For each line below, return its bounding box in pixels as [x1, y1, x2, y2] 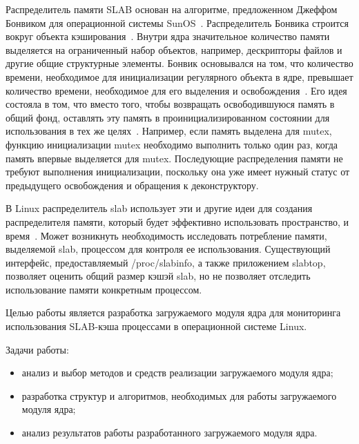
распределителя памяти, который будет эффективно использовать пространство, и [6, 214, 349, 229]
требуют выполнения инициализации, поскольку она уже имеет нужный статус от [6, 164, 350, 179]
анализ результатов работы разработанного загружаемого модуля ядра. [21, 425, 318, 440]
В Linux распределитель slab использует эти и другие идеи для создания [6, 201, 313, 215]
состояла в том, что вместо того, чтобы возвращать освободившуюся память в [6, 97, 335, 111]
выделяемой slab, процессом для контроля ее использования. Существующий [6, 242, 331, 256]
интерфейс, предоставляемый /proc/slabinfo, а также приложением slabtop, [6, 255, 326, 269]
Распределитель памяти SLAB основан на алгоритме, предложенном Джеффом [6, 2, 338, 16]
